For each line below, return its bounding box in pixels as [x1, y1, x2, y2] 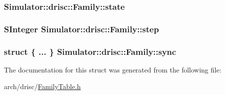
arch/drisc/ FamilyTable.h [4, 81, 81, 91]
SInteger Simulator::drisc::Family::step [4, 23, 159, 35]
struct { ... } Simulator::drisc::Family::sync [4, 45, 176, 57]
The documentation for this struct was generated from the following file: [4, 64, 222, 74]
